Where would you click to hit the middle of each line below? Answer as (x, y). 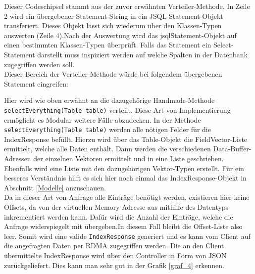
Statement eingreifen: (36, 83)
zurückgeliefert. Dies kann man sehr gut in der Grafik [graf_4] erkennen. (114, 265)
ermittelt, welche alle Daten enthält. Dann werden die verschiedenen (107, 149)
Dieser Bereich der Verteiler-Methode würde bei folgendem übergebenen (113, 74)
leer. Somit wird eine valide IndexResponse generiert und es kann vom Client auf (127, 236)
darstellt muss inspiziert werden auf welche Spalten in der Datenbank (142, 54)
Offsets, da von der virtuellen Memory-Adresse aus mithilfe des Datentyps (116, 207)
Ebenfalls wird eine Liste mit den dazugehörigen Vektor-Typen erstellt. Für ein (124, 168)
